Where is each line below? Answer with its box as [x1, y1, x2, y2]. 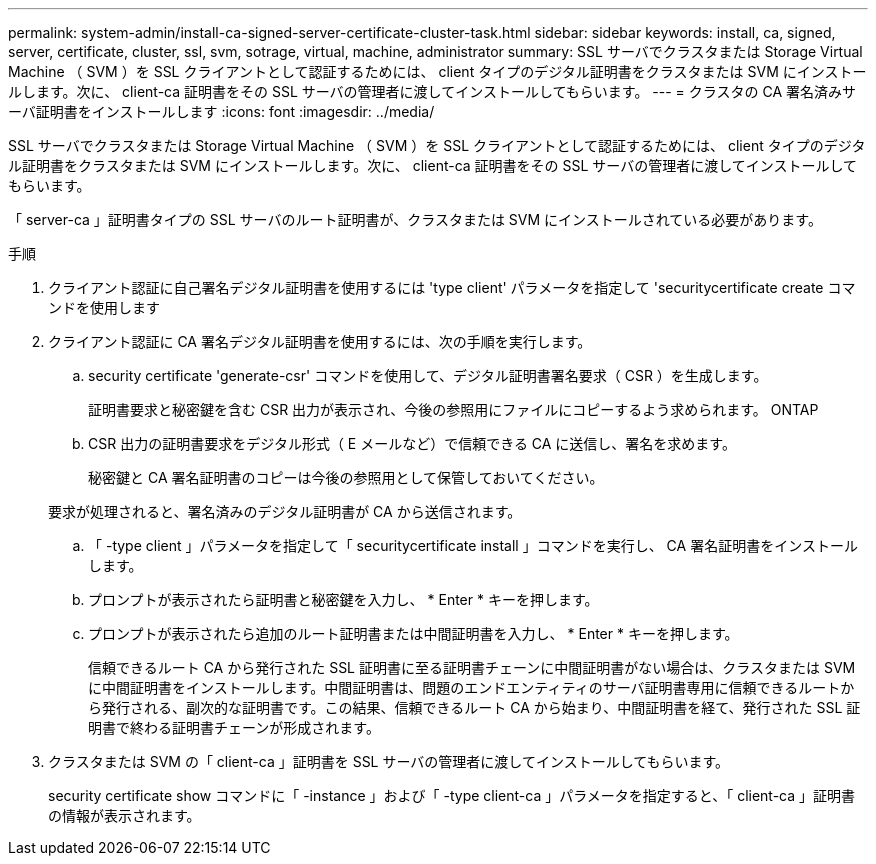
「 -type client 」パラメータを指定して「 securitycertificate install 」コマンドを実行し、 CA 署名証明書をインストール [88, 537, 858, 554]
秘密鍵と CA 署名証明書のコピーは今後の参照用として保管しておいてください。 [88, 469, 604, 486]
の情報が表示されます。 [48, 807, 201, 824]
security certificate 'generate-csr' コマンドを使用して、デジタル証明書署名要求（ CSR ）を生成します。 [88, 367, 768, 384]
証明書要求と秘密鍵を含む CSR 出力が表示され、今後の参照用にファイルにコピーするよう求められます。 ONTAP [88, 401, 819, 418]
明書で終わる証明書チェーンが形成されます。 [88, 719, 380, 736]
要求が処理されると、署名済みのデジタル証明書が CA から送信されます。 [48, 503, 522, 520]
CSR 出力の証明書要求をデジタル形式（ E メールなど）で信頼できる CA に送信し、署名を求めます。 [88, 435, 736, 452]
